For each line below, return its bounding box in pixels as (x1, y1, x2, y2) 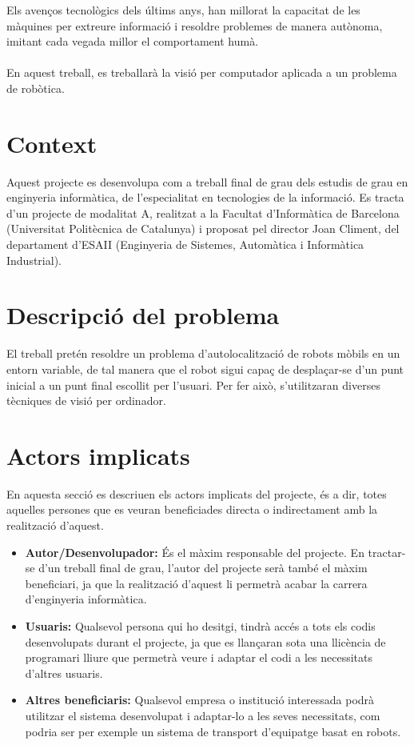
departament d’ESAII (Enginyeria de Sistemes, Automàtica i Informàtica (6, 236, 364, 253)
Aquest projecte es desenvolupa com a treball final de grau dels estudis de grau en (6, 173, 408, 190)
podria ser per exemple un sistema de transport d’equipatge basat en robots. (25, 723, 401, 739)
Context (6, 126, 98, 159)
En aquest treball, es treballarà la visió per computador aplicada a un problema (6, 64, 397, 81)
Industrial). (6, 251, 62, 268)
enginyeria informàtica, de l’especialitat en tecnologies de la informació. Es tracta (6, 189, 404, 206)
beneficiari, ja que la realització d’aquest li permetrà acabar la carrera (25, 575, 368, 591)
